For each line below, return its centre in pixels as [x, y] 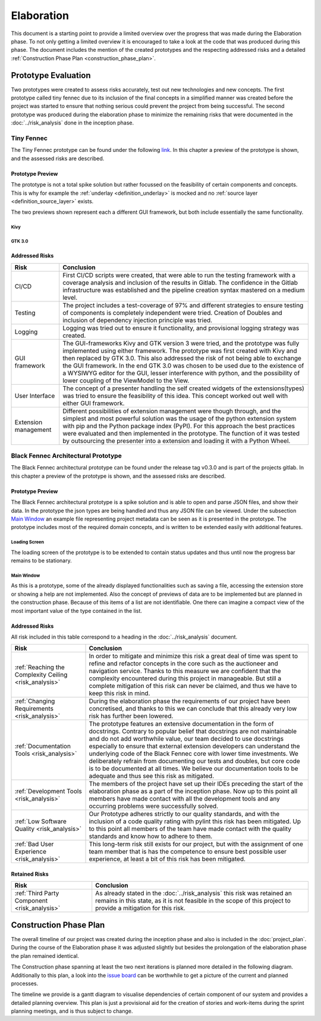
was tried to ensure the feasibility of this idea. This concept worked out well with [175, 396]
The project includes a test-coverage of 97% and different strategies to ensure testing [183, 305]
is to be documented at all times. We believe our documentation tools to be [193, 768]
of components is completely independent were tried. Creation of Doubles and [172, 313]
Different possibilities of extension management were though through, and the [172, 411]
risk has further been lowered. [131, 716]
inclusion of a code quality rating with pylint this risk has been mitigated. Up [195, 821]
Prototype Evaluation [51, 75]
